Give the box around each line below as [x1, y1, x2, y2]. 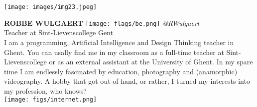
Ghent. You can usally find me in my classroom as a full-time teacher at [4, 47, 224, 57]
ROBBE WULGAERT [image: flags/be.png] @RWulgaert [4, 17, 200, 28]
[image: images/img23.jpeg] [4, 3, 97, 10]
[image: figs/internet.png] [4, 96, 97, 104]
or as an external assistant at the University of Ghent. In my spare [49, 56, 253, 67]
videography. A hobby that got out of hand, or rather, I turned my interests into [4, 76, 250, 86]
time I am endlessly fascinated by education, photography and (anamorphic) [4, 66, 238, 76]
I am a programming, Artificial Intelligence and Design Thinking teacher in [4, 37, 234, 47]
